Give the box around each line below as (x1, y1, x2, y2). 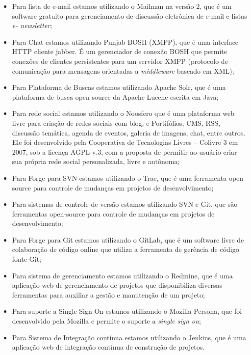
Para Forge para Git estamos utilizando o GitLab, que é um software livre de (12, 234, 244, 245)
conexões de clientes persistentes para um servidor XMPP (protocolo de (12, 55, 228, 66)
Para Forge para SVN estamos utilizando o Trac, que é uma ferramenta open (12, 172, 244, 183)
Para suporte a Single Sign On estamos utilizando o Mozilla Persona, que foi (12, 306, 242, 316)
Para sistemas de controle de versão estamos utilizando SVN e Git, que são (12, 199, 238, 209)
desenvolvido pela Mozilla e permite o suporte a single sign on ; (12, 316, 201, 326)
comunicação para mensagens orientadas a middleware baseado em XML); (12, 65, 234, 76)
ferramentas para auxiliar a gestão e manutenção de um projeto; (12, 289, 205, 300)
